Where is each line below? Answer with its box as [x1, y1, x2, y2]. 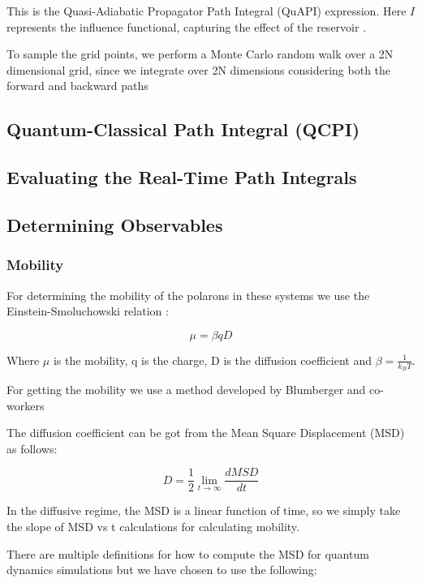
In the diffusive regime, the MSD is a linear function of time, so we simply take [6, 502, 401, 519]
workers [6, 397, 45, 414]
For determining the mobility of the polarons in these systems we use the [6, 286, 370, 303]
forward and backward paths [6, 77, 149, 94]
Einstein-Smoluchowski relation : [6, 302, 169, 319]
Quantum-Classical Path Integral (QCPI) [6, 117, 360, 142]
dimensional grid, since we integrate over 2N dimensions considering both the [6, 61, 391, 78]
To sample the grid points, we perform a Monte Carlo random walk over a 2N [6, 45, 394, 62]
